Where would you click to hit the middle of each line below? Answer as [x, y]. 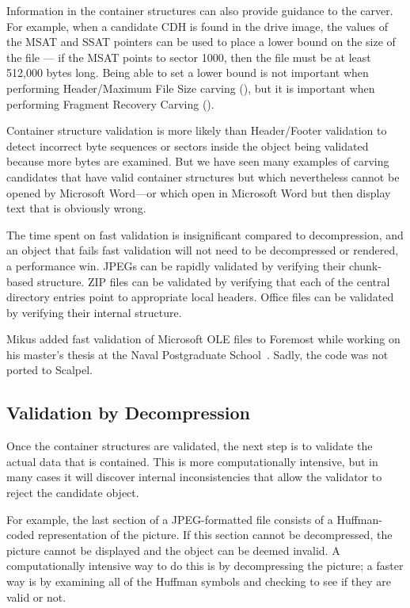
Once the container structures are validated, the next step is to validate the [190, 446]
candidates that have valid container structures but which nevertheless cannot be [203, 176]
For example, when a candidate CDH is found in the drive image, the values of [197, 26]
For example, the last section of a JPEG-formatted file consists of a [170, 519]
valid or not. [36, 597]
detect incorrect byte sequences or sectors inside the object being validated [188, 145]
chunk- [365, 265]
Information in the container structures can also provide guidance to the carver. [200, 10]
